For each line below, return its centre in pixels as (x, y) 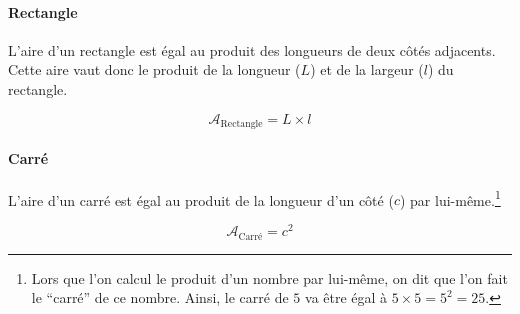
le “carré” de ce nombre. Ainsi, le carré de (160, 297)
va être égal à (346, 297)
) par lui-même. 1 (450, 198)
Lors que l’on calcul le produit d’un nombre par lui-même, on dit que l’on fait (269, 277)
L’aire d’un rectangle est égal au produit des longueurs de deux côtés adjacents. (252, 49)
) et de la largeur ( (367, 69)
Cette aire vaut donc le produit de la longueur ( (154, 69)
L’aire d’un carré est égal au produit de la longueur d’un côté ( (201, 199)
